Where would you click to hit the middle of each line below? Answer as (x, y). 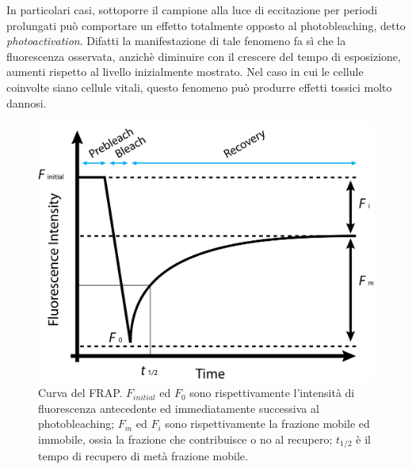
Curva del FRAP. (80, 393)
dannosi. (27, 102)
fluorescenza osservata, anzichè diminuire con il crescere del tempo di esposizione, (204, 56)
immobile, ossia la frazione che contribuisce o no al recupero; (185, 439)
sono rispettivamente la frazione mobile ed (267, 424)
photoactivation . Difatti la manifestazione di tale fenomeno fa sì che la (176, 41)
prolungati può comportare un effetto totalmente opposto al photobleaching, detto (206, 25)
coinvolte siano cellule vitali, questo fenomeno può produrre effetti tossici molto (199, 87)
